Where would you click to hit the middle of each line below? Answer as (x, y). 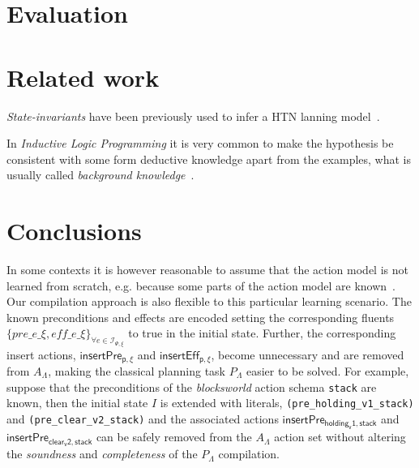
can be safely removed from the (174, 437)
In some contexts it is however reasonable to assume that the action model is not (207, 269)
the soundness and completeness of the (102, 454)
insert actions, (41, 354)
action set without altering (340, 437)
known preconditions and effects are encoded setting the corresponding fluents (201, 317)
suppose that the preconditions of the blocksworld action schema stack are (192, 386)
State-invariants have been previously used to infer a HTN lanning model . (193, 116)
